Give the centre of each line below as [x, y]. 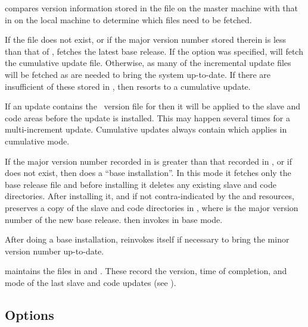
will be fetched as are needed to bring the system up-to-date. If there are [138, 74]
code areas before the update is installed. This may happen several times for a [147, 117]
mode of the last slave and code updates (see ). [91, 282]
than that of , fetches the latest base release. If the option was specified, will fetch [154, 51]
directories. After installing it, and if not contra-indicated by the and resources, [150, 196]
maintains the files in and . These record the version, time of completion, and [146, 271]
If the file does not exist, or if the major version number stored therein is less [146, 40]
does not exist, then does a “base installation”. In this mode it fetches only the [148, 173]
